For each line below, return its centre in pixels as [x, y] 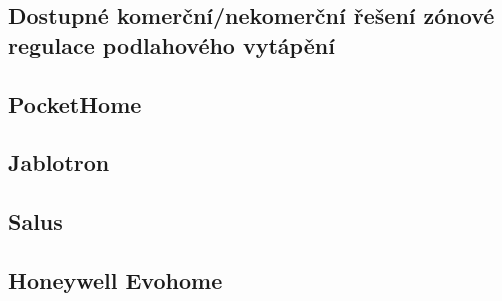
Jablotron [59, 162]
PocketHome [75, 103]
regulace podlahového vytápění [171, 44]
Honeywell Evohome [115, 279]
